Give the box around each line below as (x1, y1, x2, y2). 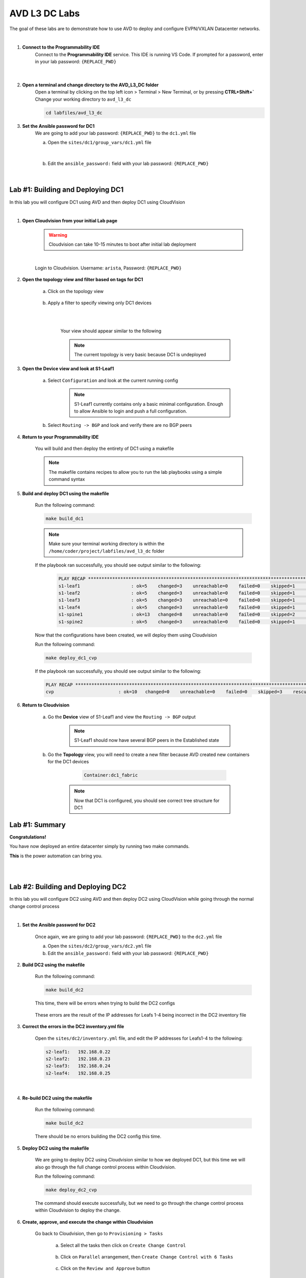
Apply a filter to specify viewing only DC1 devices (47, 300, 152, 306)
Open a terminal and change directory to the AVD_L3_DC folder (22, 82, 159, 88)
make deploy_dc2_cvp (45, 1187, 97, 1193)
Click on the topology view (47, 288, 104, 294)
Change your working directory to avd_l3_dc (35, 96, 132, 102)
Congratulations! (9, 834, 46, 840)
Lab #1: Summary (9, 820, 66, 829)
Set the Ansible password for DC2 (22, 922, 96, 928)
